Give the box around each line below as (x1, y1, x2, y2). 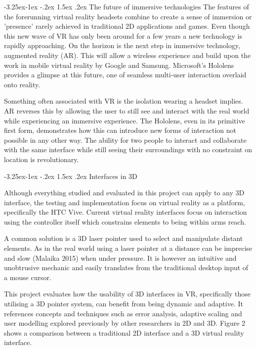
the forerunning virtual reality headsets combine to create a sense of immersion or (4, 11, 252, 21)
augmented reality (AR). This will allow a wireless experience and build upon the (4, 50, 251, 60)
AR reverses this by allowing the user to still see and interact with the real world (4, 105, 250, 116)
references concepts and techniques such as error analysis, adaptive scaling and (4, 308, 242, 318)
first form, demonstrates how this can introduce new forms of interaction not (4, 125, 237, 135)
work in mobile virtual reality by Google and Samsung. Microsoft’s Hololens (4, 59, 234, 70)
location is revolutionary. (4, 154, 79, 164)
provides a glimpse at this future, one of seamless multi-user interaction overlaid (4, 69, 247, 80)
